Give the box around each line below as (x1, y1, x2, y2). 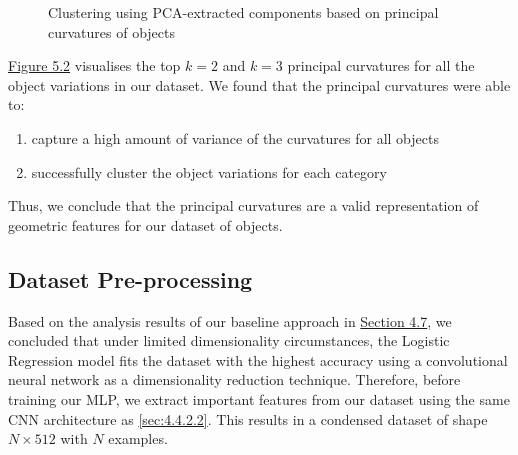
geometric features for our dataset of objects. (8, 214, 283, 235)
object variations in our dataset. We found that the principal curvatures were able (8, 74, 511, 95)
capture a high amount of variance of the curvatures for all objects (31, 127, 439, 148)
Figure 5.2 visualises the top (8, 55, 181, 76)
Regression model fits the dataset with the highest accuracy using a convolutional (8, 349, 508, 370)
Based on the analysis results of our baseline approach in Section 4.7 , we (8, 310, 452, 331)
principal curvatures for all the (287, 55, 475, 76)
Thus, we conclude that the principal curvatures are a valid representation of (8, 195, 479, 216)
